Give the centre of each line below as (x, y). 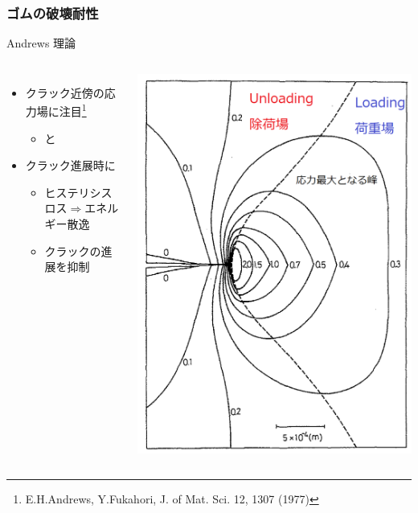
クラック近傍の (65, 92)
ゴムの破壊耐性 (53, 12)
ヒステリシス (78, 192)
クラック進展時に (70, 165)
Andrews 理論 (41, 43)
